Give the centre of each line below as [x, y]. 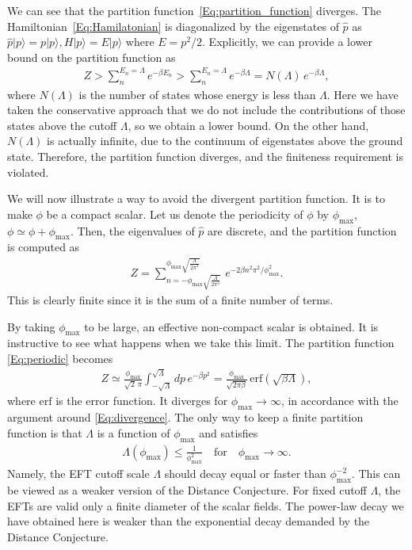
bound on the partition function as [92, 57]
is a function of [134, 432]
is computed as [44, 247]
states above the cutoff [62, 125]
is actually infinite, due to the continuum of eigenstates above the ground [225, 141]
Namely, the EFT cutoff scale [78, 474]
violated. [28, 172]
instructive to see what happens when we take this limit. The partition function [201, 343]
